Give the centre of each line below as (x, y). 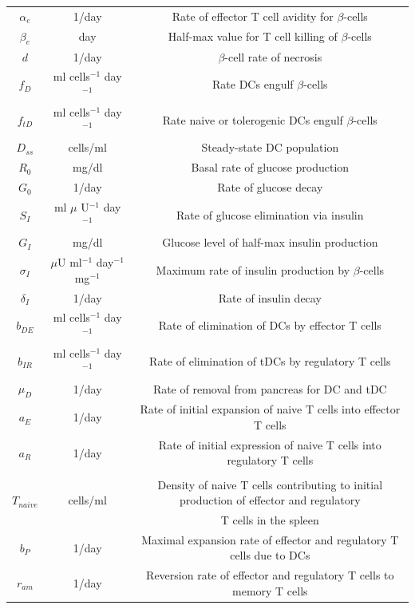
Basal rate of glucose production (270, 167)
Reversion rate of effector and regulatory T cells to (270, 575)
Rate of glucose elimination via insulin (270, 214)
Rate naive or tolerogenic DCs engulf (253, 119)
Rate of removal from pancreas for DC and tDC (270, 388)
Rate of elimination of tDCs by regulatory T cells (270, 360)
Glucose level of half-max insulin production (270, 242)
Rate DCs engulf (253, 84)
